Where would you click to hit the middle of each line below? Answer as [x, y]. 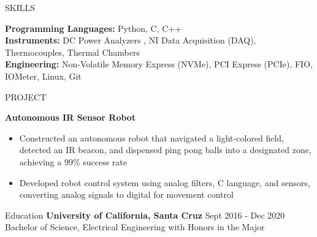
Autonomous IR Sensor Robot [71, 117]
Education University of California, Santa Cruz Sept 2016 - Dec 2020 [145, 215]
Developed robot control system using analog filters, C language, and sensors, [165, 182]
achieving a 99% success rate [73, 161]
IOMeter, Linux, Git [43, 76]
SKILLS [20, 7]
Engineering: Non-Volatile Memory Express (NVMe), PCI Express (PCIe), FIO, [159, 64]
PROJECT [26, 96]
